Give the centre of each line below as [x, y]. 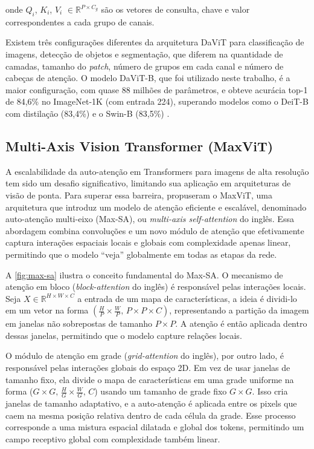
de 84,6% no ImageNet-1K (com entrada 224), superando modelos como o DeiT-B [157, 101]
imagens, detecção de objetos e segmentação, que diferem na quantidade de [144, 54]
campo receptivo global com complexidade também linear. [113, 438]
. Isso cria [270, 391]
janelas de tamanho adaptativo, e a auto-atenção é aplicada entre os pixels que [151, 403]
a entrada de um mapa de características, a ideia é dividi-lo [187, 298]
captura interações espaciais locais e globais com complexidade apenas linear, [148, 242]
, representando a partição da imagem [239, 310]
